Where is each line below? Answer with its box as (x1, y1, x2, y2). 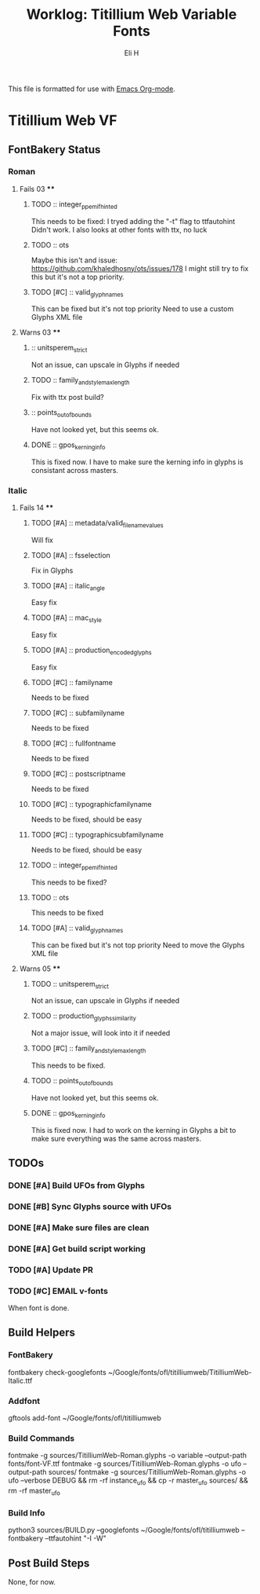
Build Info (8, 1507, 45, 1518)
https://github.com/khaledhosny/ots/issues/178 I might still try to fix (31, 263, 249, 273)
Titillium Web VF (8, 112, 117, 130)
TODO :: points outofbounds (31, 1076, 114, 1087)
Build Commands (8, 1432, 75, 1443)
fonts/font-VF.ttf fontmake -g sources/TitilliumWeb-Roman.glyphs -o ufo (8, 1459, 242, 1468)
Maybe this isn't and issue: (31, 255, 118, 265)
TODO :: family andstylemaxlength (31, 376, 130, 387)
